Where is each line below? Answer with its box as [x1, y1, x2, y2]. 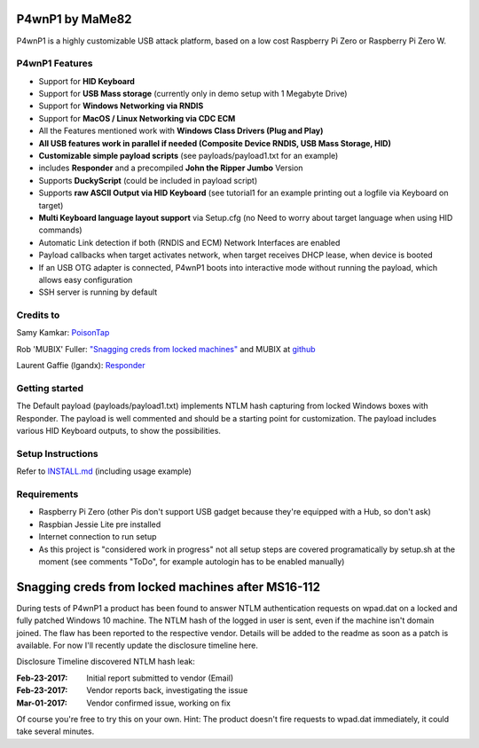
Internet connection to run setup [38, 531, 157, 542]
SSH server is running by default [38, 287, 158, 297]
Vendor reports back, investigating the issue [86, 685, 248, 696]
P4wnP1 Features [16, 58, 93, 70]
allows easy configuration [38, 274, 133, 285]
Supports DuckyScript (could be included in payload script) [38, 175, 258, 185]
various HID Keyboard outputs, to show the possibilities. [16, 426, 222, 437]
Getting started [16, 382, 84, 394]
